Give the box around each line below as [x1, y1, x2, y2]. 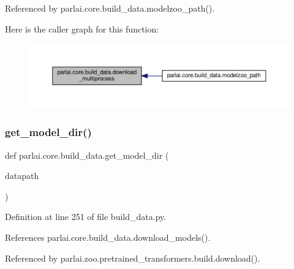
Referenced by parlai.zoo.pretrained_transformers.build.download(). [5, 251, 260, 264]
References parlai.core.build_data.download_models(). [5, 230, 211, 243]
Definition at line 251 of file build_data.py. [5, 210, 167, 223]
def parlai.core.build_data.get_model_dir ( [5, 148, 169, 161]
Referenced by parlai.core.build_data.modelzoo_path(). [5, 2, 215, 14]
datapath [5, 169, 39, 182]
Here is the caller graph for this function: [5, 22, 159, 35]
